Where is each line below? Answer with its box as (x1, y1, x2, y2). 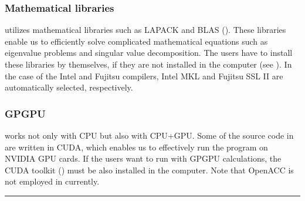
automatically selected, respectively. (5, 81, 133, 93)
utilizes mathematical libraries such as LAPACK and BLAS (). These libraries (5, 24, 286, 36)
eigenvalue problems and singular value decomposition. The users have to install (5, 46, 293, 59)
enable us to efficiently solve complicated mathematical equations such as (5, 35, 268, 47)
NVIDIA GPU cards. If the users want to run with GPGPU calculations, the (5, 152, 282, 165)
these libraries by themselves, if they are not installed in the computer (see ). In (5, 58, 292, 70)
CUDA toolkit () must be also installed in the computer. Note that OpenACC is (5, 163, 294, 176)
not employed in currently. (5, 175, 100, 187)
